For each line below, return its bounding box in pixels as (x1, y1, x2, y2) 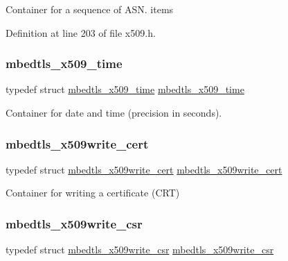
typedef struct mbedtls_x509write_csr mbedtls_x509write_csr (6, 242, 274, 257)
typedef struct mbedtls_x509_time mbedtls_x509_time (6, 82, 244, 96)
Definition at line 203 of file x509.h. (6, 25, 156, 40)
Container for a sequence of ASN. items (6, 2, 174, 16)
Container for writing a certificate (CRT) (6, 185, 180, 200)
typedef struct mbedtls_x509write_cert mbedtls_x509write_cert (6, 162, 282, 176)
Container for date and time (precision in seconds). (6, 106, 222, 119)
